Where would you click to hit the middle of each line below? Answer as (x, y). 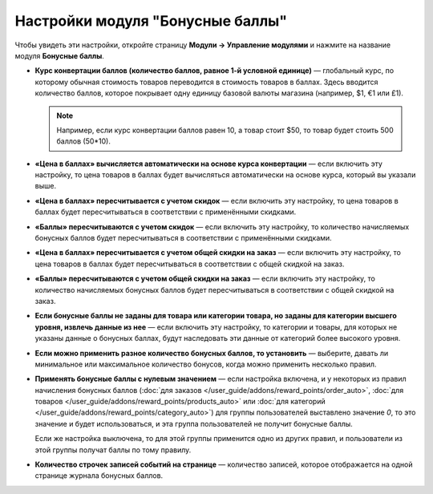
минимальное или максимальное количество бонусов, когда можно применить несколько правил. (206, 364)
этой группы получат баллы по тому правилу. (113, 450)
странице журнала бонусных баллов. (99, 476)
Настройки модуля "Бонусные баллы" (151, 21)
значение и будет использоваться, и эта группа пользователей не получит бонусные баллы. (194, 423)
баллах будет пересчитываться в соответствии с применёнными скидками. (166, 212)
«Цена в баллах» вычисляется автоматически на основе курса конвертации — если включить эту (208, 164)
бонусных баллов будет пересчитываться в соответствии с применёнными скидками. (183, 238)
